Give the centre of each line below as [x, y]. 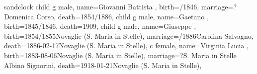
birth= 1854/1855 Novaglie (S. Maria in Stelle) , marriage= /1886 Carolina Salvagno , [129, 36]
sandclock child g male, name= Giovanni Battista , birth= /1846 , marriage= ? [121, 6]
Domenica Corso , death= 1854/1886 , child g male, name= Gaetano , [106, 16]
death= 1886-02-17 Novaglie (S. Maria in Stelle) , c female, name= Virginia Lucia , [126, 45]
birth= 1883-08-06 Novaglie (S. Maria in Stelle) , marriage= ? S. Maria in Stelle [120, 55]
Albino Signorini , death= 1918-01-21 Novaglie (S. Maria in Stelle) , [103, 65]
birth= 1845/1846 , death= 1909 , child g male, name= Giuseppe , [100, 26]
